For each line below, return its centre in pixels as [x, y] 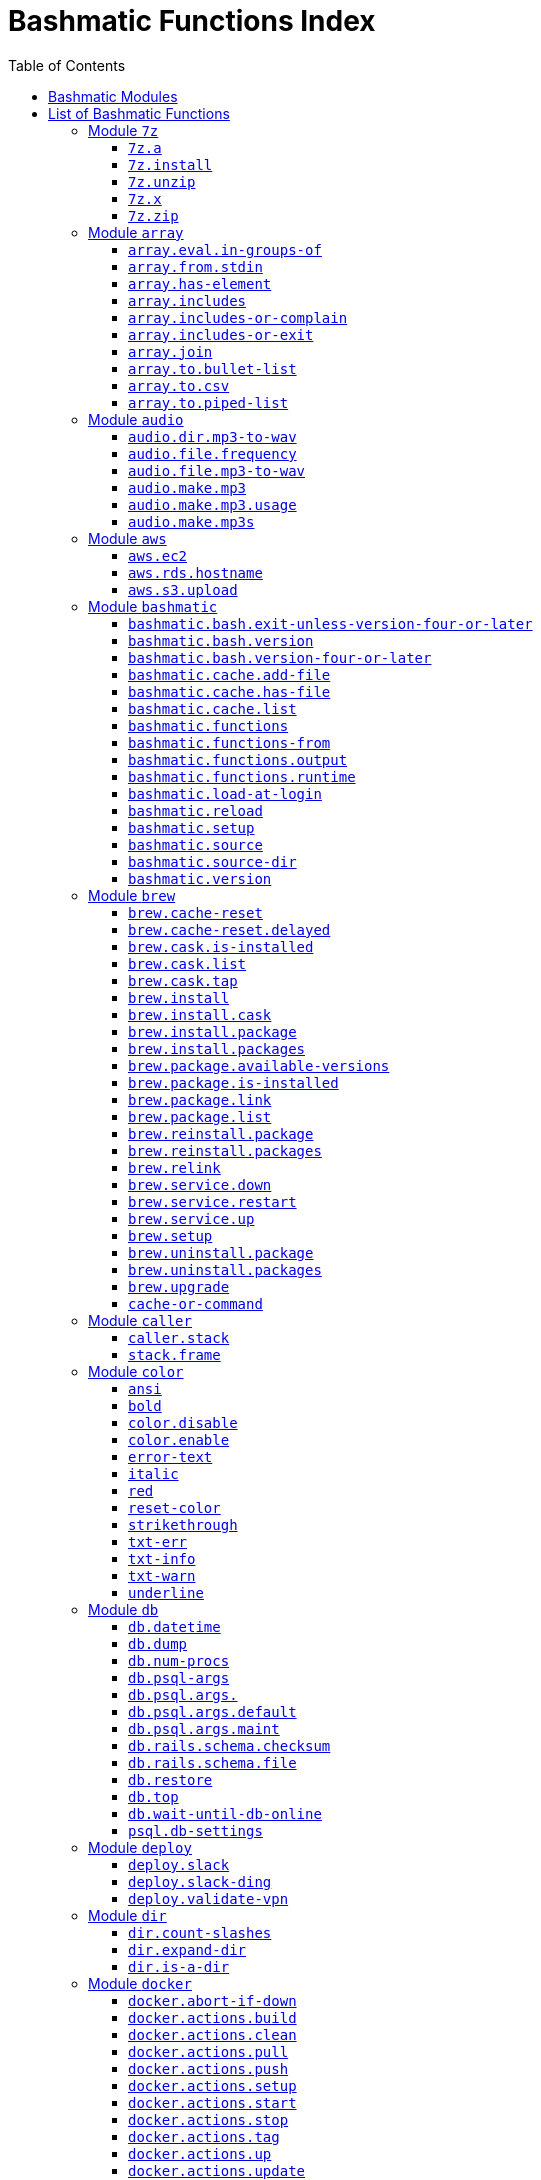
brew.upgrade [179, 1286]
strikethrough [183, 1524]
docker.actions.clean [212, 2034]
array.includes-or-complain [238, 317]
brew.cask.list [187, 963]
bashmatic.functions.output [238, 759]
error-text [170, 1456]
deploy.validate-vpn [208, 1898]
